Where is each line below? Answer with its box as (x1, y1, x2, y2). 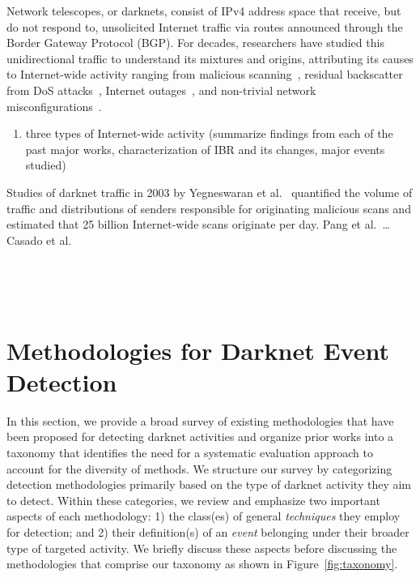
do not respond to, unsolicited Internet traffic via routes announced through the (6, 18, 403, 35)
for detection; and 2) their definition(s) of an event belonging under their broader (6, 523, 409, 540)
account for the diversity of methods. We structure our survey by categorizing (6, 460, 392, 477)
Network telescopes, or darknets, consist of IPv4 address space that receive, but (6, 2, 401, 19)
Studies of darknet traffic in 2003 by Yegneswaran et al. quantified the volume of (6, 183, 413, 200)
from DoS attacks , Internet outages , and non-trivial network (6, 81, 316, 98)
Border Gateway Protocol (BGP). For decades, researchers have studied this (6, 34, 384, 51)
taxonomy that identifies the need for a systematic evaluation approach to (6, 444, 373, 460)
